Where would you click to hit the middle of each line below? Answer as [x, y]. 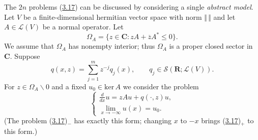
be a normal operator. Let [83, 27]
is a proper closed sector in [211, 46]
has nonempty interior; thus [112, 46]
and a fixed [69, 86]
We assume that [29, 46]
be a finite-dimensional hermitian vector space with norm [112, 16]
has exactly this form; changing [123, 120]
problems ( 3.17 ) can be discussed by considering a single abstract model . [141, 7]
